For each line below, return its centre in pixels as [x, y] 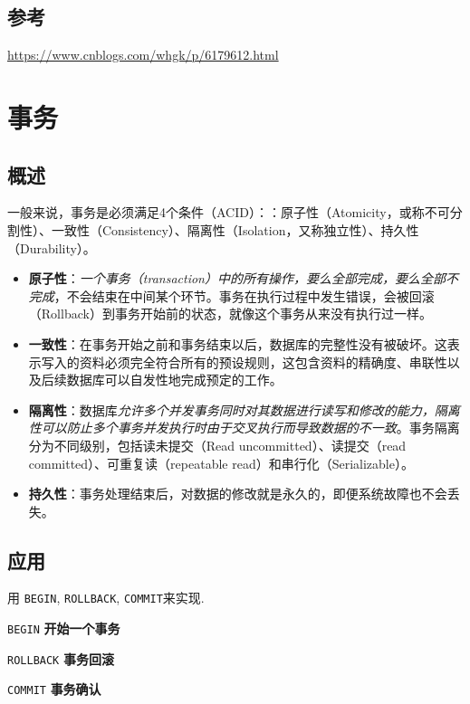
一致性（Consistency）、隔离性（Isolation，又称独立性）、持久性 [235, 229]
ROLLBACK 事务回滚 [61, 658]
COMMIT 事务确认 [54, 689]
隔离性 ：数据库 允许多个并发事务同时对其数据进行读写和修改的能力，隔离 [244, 409]
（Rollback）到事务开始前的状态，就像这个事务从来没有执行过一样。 [230, 314]
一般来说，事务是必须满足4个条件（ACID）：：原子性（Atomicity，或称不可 [229, 212]
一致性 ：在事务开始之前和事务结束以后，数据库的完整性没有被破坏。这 [238, 343]
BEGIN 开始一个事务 [64, 628]
